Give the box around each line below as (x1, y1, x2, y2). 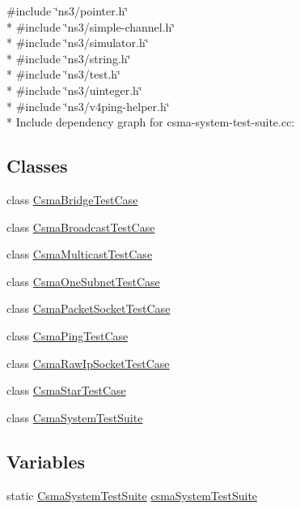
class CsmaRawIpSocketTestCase (6, 354, 170, 371)
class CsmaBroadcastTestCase (6, 218, 155, 235)
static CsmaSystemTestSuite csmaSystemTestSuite (6, 486, 258, 503)
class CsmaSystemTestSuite (6, 408, 143, 426)
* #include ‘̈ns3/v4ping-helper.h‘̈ (6, 97, 170, 114)
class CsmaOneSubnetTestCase (6, 272, 160, 289)
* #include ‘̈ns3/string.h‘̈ (6, 49, 131, 66)
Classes (6, 153, 68, 178)
